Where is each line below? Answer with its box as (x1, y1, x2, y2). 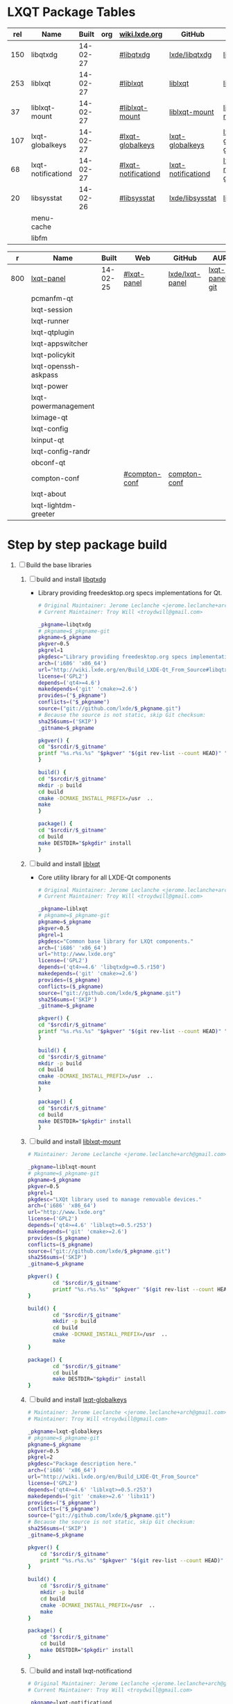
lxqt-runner (31, 316, 69, 325)
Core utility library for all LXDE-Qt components (37, 873, 171, 882)
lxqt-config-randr (31, 446, 91, 456)
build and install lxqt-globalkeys (36, 1395, 127, 1404)
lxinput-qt (31, 435, 64, 445)
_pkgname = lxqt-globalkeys (27, 1428, 103, 1435)
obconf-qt (31, 457, 66, 467)
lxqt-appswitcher (31, 339, 88, 348)
